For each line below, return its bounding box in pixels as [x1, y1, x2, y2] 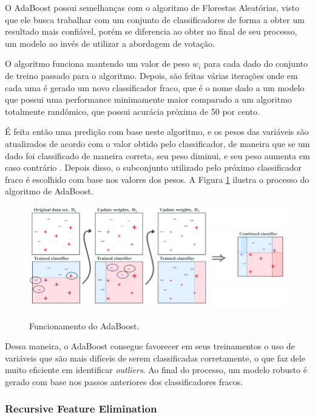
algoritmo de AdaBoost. [5, 185, 93, 197]
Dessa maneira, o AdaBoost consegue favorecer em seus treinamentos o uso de [5, 340, 295, 352]
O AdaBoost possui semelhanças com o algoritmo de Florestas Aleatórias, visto [5, 1, 299, 13]
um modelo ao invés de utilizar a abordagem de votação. [5, 36, 215, 49]
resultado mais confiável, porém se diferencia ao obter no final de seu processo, [5, 25, 297, 38]
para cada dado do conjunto [203, 57, 308, 70]
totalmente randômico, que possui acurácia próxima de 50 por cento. [5, 104, 260, 117]
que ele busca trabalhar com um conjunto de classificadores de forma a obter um [5, 13, 305, 26]
